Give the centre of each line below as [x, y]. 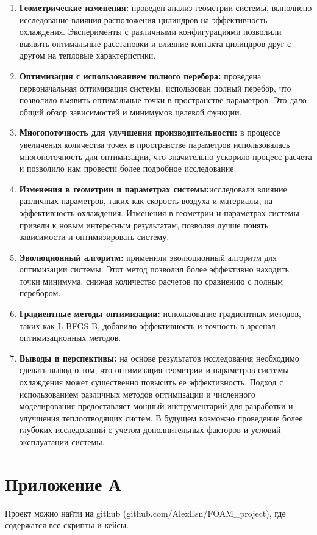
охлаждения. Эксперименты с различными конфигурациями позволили [150, 31]
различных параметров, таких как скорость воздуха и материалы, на [146, 201]
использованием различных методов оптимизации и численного [137, 394]
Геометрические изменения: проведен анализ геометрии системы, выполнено [166, 7]
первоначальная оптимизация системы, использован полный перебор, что [155, 88]
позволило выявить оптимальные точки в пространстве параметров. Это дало [163, 100]
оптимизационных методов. [70, 337]
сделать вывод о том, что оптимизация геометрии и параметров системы [154, 370]
